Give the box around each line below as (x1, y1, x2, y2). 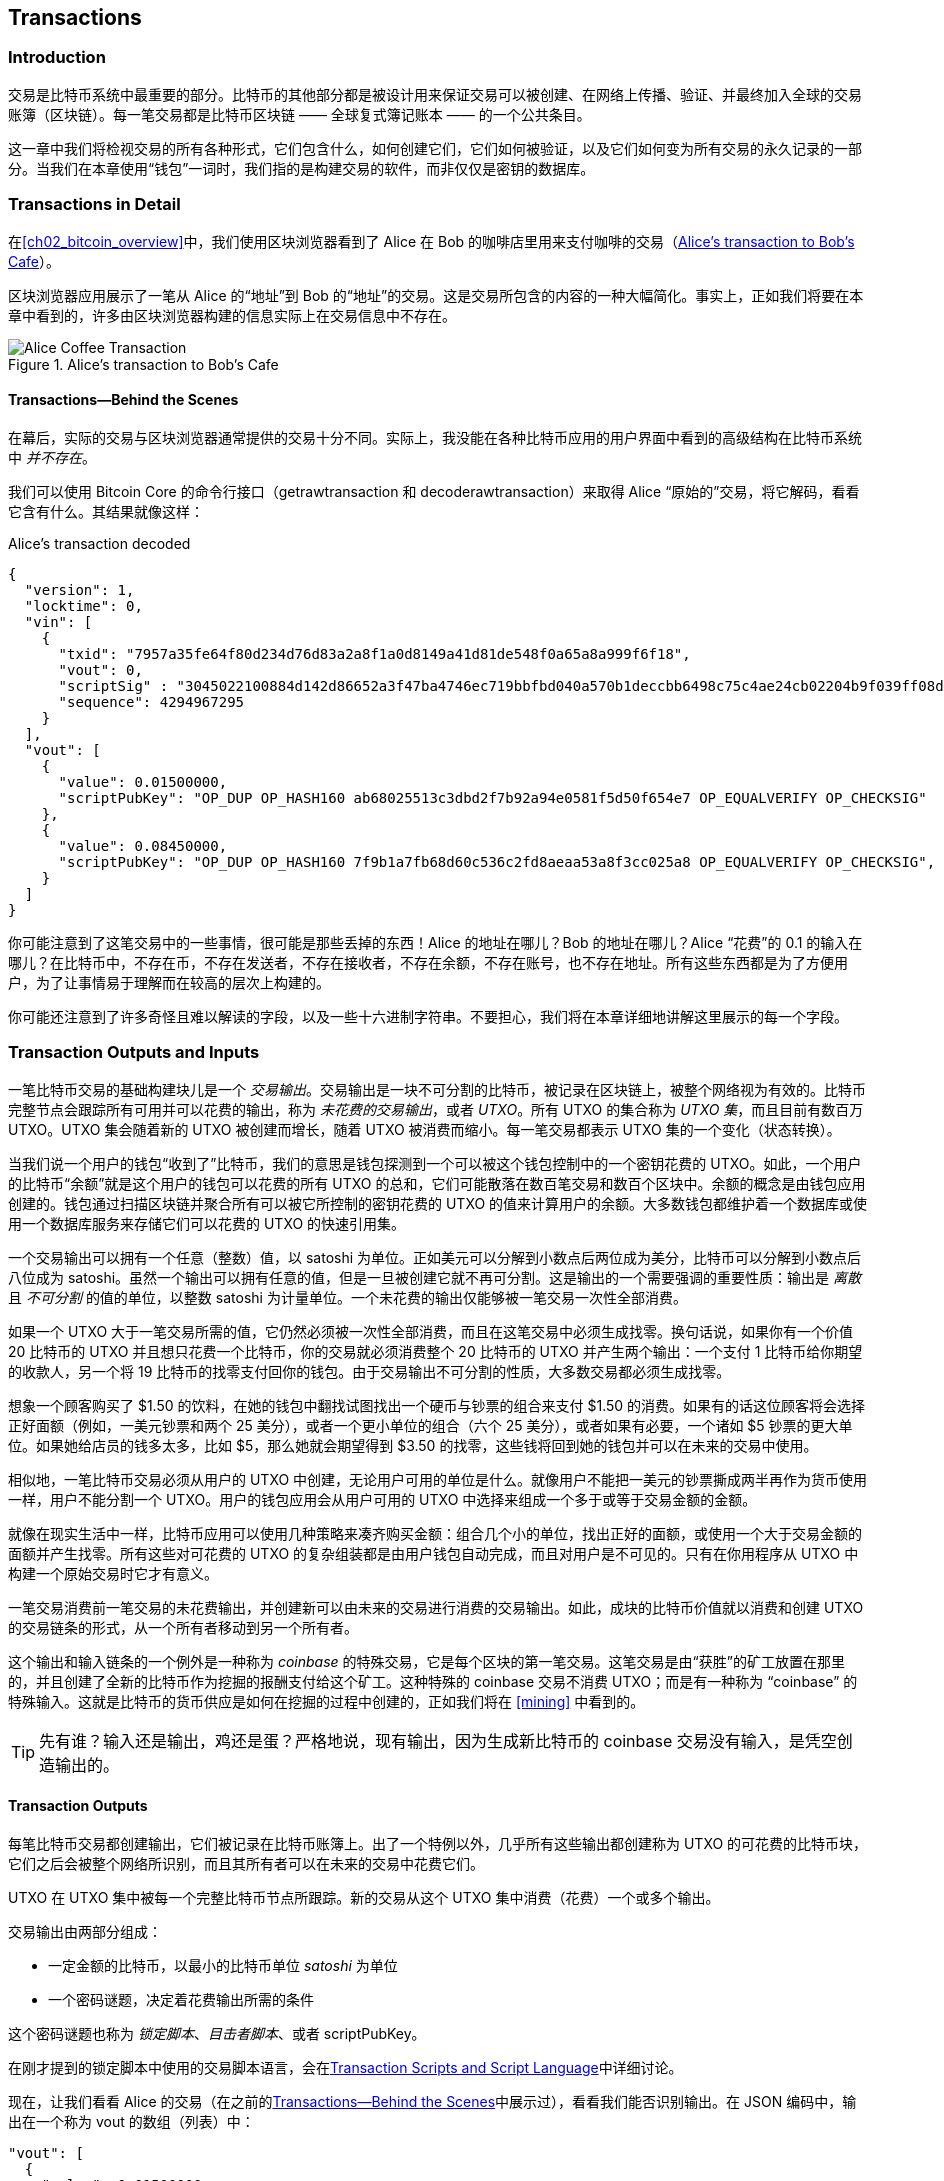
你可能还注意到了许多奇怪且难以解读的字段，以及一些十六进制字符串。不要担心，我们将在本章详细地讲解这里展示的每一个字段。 (8, 1007, 848, 1025)
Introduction (8, 47, 106, 68)
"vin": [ (24, 613, 93, 630)
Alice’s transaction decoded (8, 534, 191, 552)
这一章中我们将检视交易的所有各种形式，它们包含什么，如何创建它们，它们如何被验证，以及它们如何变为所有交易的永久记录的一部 (8, 139, 862, 157)
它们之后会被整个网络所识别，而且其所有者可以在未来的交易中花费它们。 (8, 1854, 484, 1872)
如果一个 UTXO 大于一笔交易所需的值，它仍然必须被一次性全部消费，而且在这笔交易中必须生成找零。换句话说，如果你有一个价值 (8, 1322, 854, 1340)
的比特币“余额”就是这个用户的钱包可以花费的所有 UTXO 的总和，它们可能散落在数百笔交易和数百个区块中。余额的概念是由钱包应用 (8, 1174, 866, 1192)
